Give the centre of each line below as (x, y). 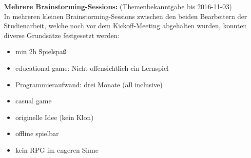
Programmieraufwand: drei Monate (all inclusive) (89, 84)
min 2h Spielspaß (41, 51)
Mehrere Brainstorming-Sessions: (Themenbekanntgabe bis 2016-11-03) (118, 6)
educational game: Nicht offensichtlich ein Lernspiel (92, 68)
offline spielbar (37, 133)
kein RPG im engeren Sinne (57, 149)
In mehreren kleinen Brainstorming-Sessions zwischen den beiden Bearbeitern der (125, 16)
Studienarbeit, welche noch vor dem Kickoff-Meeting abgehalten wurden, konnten (125, 26)
